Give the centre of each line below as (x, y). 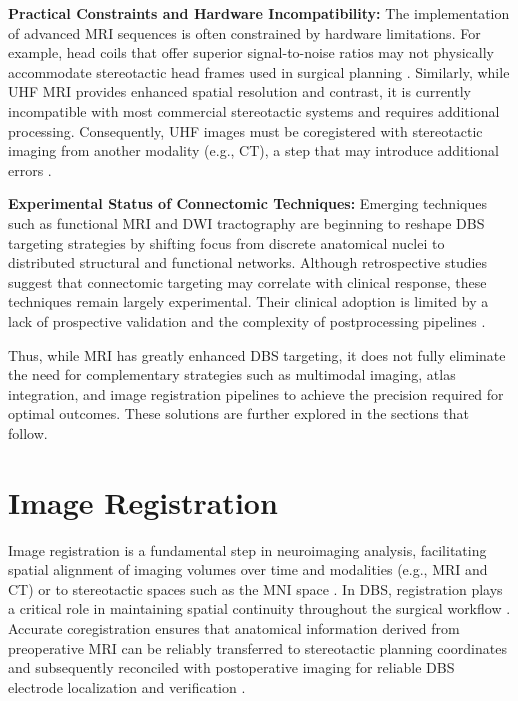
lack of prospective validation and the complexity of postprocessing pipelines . (247, 320)
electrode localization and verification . (127, 686)
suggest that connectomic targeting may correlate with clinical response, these (247, 281)
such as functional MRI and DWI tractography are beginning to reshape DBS (246, 222)
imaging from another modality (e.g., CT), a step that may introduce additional (254, 150)
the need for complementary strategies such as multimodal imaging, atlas (232, 374)
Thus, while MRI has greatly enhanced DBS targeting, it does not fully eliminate (257, 354)
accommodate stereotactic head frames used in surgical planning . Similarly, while (259, 71)
